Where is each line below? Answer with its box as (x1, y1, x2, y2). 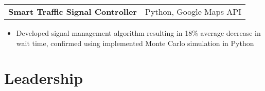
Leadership (4, 67, 83, 88)
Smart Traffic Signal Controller (8, 6, 137, 17)
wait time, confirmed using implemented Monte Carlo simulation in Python (16, 37, 254, 48)
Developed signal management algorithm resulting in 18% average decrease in (16, 28, 261, 38)
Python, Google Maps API (145, 6, 241, 17)
